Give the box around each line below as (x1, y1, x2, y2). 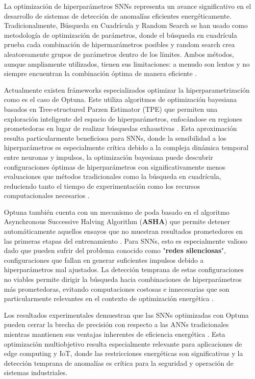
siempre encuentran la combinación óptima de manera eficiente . (4, 68, 197, 78)
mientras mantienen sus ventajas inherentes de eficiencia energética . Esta (4, 329, 226, 339)
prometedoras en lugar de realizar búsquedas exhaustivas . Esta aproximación (4, 123, 237, 133)
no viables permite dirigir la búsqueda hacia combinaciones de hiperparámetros (4, 274, 242, 284)
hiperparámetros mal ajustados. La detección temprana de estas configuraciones (4, 264, 244, 275)
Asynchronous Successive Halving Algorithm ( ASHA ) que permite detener (4, 216, 230, 227)
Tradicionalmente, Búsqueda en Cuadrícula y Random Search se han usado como (4, 20, 248, 30)
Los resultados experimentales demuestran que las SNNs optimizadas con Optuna (4, 309, 249, 320)
